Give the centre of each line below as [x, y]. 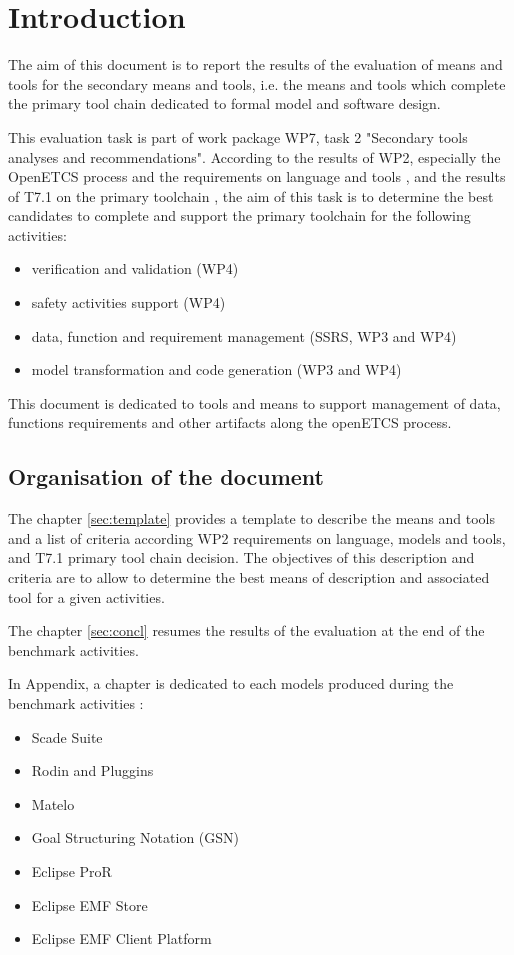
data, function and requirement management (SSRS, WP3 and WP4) [244, 335]
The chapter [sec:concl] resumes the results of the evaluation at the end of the [246, 630]
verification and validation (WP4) [135, 268]
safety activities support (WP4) [128, 302]
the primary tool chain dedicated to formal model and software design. [224, 103]
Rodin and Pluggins [92, 770]
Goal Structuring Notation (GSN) [135, 837]
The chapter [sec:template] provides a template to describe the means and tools [251, 518]
